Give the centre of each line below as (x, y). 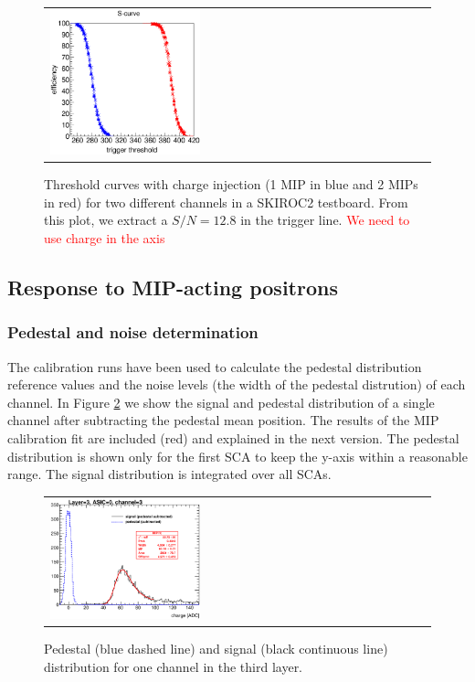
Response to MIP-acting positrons (173, 287)
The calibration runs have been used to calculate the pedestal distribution (215, 366)
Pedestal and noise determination (133, 332)
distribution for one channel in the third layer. (174, 666)
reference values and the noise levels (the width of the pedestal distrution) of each (237, 384)
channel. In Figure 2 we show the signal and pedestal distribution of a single (221, 402)
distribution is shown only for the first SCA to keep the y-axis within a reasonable (237, 456)
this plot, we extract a (106, 220)
